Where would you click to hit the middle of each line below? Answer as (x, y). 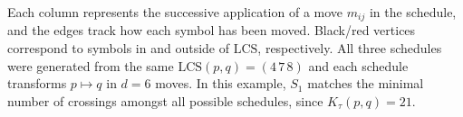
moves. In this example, (221, 83)
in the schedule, (413, 12)
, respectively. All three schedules (350, 48)
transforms (37, 83)
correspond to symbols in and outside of (119, 48)
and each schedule (358, 65)
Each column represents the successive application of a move (175, 12)
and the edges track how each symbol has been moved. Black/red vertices (212, 30)
